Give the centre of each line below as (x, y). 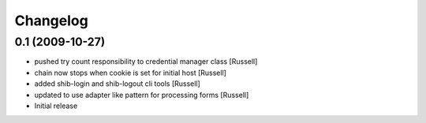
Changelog (51, 20)
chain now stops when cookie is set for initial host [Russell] (130, 73)
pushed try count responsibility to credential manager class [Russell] (146, 61)
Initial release (56, 106)
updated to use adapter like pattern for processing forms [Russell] (142, 95)
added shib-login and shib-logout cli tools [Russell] (117, 84)
